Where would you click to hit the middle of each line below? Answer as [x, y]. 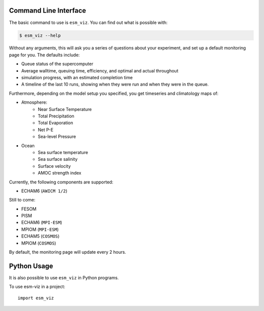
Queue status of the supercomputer [57, 64]
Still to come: [22, 200]
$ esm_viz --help [40, 35]
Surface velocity [54, 166]
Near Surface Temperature [65, 109]
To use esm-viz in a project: [37, 287]
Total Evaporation [55, 123]
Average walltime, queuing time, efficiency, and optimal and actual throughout [100, 70]
